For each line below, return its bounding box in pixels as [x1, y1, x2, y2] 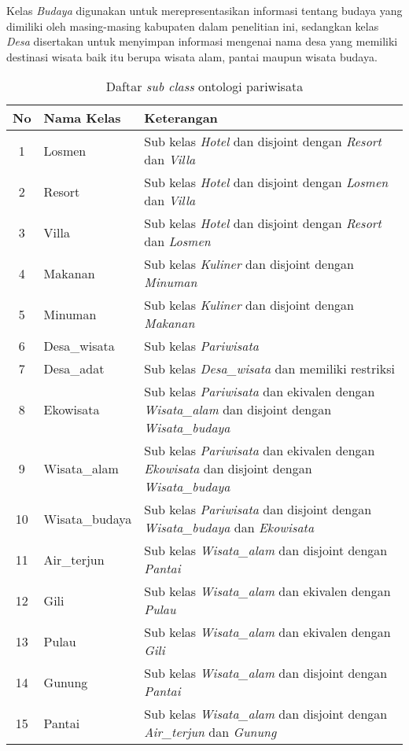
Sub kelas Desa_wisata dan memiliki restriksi [144, 359, 395, 378]
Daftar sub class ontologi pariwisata [105, 77, 304, 96]
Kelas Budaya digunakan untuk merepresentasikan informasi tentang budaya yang [6, 2, 403, 18]
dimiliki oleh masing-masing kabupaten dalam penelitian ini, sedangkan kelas [6, 17, 379, 34]
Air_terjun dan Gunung [144, 723, 277, 742]
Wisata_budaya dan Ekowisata [144, 518, 315, 537]
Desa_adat [43, 359, 105, 378]
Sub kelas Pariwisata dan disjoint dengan [144, 500, 372, 519]
